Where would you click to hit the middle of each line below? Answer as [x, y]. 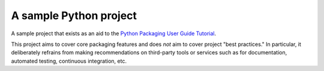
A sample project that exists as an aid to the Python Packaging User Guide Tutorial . [114, 33]
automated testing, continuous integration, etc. [69, 61]
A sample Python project [74, 16]
